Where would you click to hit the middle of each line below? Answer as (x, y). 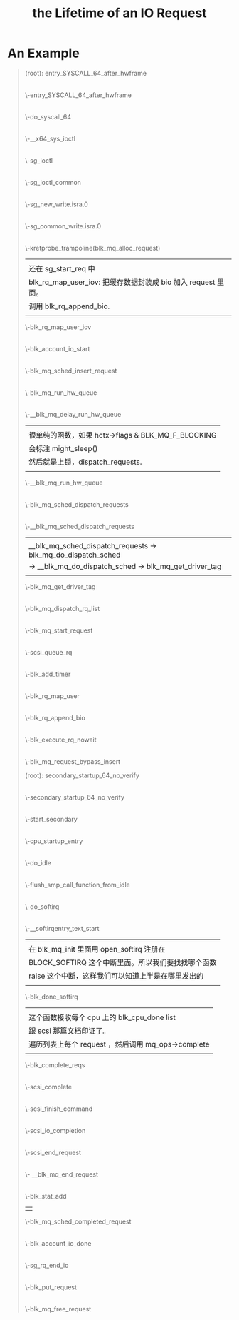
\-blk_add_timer (48, 674)
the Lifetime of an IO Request (119, 13)
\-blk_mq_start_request (59, 630)
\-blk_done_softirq (51, 997)
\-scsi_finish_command (59, 1109)
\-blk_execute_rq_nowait (61, 740)
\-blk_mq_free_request (58, 1309)
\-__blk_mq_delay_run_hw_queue (73, 414)
